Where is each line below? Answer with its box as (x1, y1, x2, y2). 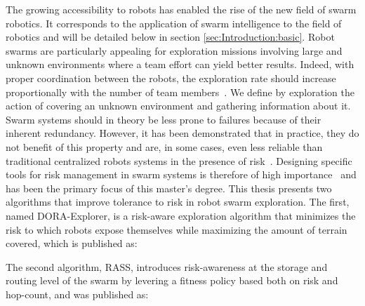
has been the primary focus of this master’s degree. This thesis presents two (6, 180, 332, 195)
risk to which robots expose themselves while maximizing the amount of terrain (6, 222, 347, 237)
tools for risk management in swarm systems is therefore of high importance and (6, 167, 357, 182)
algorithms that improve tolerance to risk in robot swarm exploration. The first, (6, 194, 350, 209)
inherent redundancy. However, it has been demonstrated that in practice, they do (6, 126, 359, 140)
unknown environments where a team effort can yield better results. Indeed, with (6, 57, 354, 72)
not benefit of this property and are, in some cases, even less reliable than (6, 139, 323, 154)
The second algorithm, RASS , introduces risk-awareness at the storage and (6, 259, 328, 274)
